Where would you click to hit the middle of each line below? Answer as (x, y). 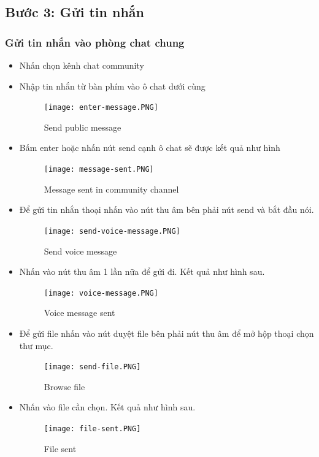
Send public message (83, 127)
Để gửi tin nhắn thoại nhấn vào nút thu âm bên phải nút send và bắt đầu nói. (167, 209)
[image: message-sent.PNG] (99, 170)
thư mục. (36, 345)
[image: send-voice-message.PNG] (112, 231)
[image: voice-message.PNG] (101, 293)
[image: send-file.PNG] (92, 367)
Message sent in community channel (111, 189)
